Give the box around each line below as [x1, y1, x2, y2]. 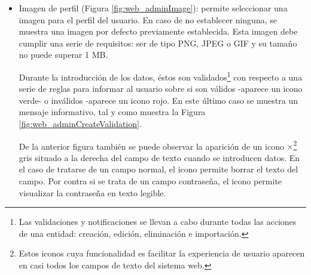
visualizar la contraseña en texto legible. [19, 186, 166, 199]
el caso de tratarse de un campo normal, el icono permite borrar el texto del [19, 163, 298, 175]
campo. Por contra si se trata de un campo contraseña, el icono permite [19, 175, 282, 187]
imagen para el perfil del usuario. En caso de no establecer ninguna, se [19, 13, 277, 26]
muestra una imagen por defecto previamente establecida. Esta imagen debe [19, 25, 298, 38]
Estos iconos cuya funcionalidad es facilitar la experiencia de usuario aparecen [19, 247, 305, 259]
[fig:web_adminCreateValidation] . [19, 118, 142, 129]
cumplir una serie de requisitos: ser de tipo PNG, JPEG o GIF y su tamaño [19, 36, 297, 49]
